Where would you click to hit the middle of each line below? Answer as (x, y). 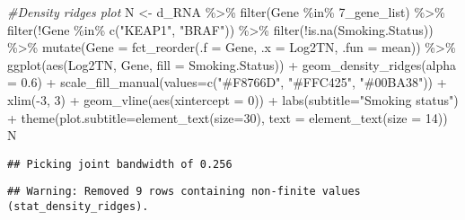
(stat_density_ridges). (78, 207)
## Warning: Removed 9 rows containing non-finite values (184, 192)
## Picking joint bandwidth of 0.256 (120, 164)
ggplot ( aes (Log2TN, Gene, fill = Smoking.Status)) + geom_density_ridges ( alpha (232, 64)
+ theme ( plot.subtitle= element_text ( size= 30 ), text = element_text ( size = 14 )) (228, 117)
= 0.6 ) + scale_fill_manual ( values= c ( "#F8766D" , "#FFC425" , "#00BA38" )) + (227, 82)
